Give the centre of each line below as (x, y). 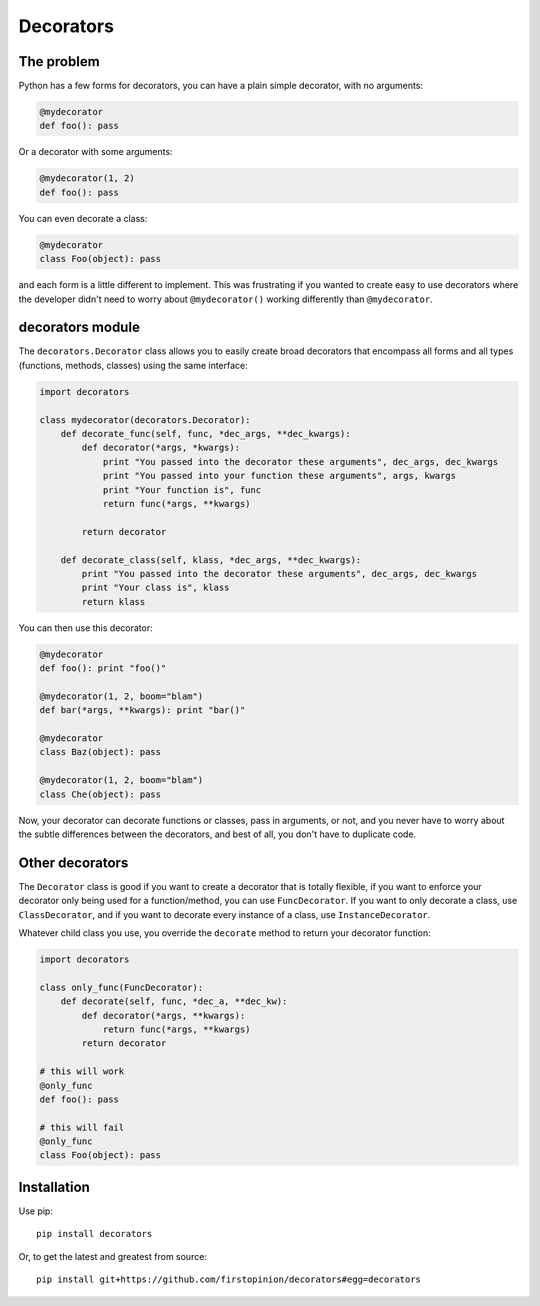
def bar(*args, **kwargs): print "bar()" (142, 710)
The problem (59, 61)
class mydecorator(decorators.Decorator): (145, 419)
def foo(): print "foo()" (103, 668)
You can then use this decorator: (86, 627)
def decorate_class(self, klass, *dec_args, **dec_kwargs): (211, 559)
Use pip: (36, 1211)
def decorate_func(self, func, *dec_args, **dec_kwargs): (205, 433)
